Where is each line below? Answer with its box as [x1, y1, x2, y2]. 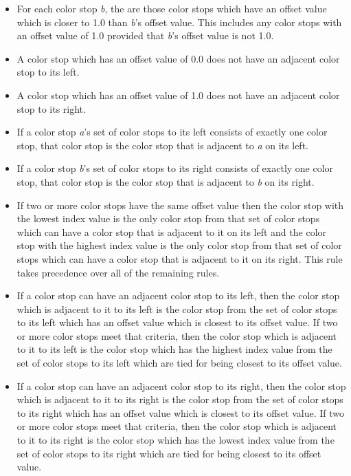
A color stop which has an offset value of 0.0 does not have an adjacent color [16, 51, 340, 65]
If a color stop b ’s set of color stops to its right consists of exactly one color [16, 161, 334, 175]
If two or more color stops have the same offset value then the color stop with [16, 197, 344, 212]
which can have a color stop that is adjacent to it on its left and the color [16, 224, 327, 239]
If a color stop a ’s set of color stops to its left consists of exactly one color [16, 125, 328, 139]
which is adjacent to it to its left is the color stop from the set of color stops [16, 301, 337, 316]
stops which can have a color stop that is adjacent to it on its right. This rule [16, 251, 343, 266]
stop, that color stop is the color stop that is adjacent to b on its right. [16, 174, 315, 188]
